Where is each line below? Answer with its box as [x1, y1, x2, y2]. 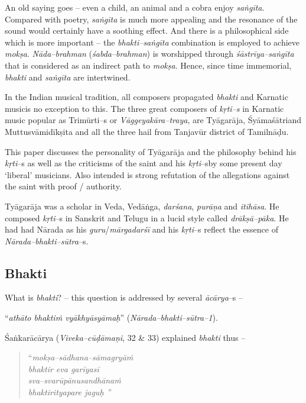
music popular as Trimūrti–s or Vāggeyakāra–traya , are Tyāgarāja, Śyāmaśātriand [5, 114, 302, 126]
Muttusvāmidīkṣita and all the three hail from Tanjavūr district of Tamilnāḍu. [5, 125, 289, 137]
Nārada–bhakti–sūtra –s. [5, 234, 89, 247]
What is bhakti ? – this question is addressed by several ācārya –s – [5, 291, 243, 304]
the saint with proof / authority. [5, 180, 122, 192]
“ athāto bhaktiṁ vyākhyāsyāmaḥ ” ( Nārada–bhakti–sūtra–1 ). [5, 311, 218, 324]
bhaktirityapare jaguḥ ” [28, 386, 111, 398]
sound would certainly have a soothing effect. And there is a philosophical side [5, 24, 289, 37]
